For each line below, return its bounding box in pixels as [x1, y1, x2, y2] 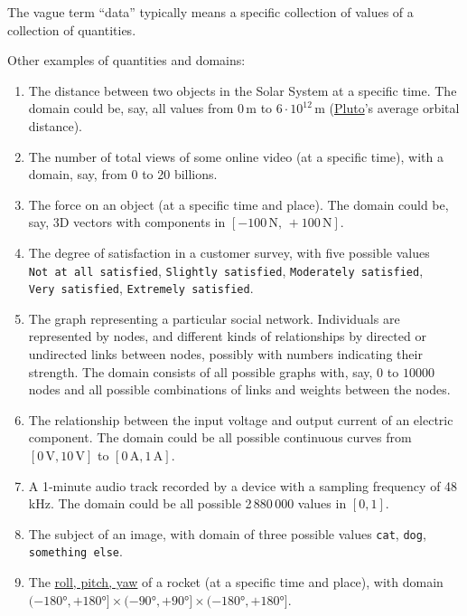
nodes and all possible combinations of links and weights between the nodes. [28, 380, 451, 399]
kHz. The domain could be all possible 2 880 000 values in [28, 494, 347, 513]
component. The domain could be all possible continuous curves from [28, 428, 412, 447]
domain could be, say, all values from [28, 99, 234, 118]
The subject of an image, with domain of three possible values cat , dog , [28, 524, 426, 543]
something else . [28, 542, 123, 561]
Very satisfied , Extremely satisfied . [28, 279, 254, 298]
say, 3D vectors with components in [28, 213, 226, 232]
